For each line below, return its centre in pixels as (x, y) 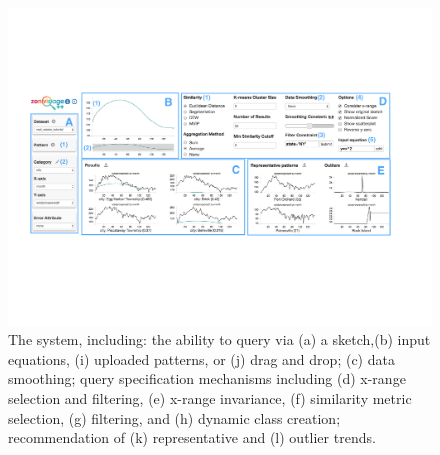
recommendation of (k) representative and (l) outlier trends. (192, 437)
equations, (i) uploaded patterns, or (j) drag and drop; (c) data (201, 358)
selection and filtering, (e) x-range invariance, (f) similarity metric (210, 397)
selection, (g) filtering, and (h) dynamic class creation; (174, 417)
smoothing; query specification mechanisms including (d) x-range (207, 378)
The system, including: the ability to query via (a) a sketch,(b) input (219, 339)
